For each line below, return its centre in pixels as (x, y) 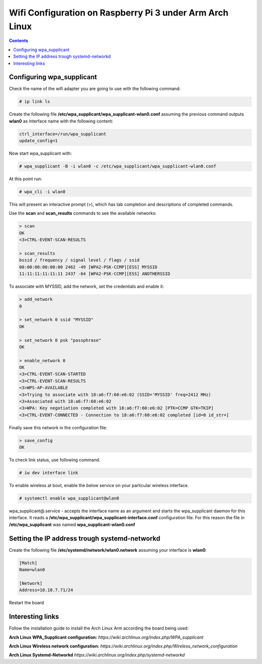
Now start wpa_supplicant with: (41, 154)
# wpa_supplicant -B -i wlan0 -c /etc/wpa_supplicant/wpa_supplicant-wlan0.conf (118, 166)
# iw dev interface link (49, 473)
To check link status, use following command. (55, 460)
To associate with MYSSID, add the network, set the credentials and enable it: (87, 286)
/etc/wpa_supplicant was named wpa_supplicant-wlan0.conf (72, 524)
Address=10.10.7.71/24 (46, 590)
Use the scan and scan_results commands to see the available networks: (83, 213)
